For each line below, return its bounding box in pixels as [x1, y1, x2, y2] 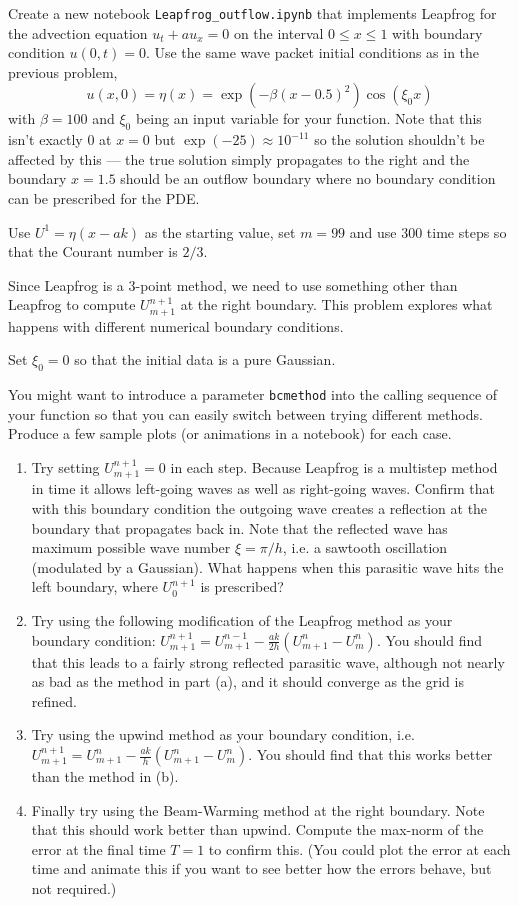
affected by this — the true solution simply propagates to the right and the [8, 148, 470, 169]
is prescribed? [200, 576, 284, 597]
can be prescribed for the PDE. [8, 188, 200, 209]
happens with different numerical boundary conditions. [8, 315, 344, 336]
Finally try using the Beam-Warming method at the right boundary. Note [31, 799, 485, 820]
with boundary [392, 22, 483, 43]
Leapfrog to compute [8, 294, 136, 315]
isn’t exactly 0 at [8, 129, 112, 150]
